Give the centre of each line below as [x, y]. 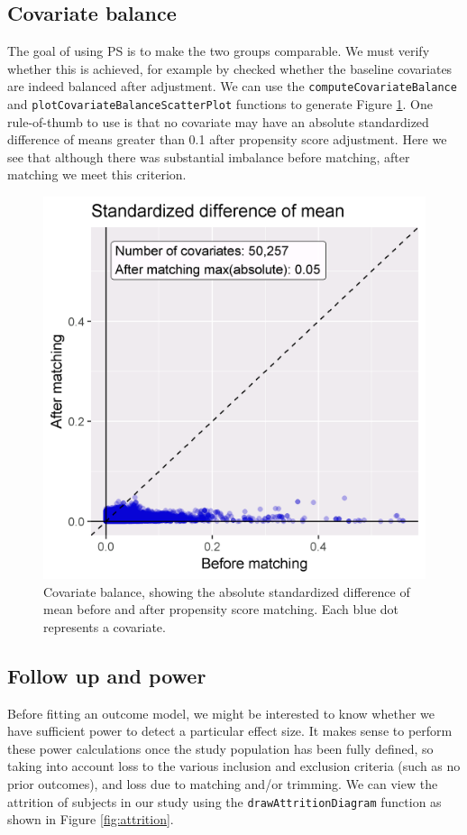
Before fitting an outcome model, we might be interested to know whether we [221, 713]
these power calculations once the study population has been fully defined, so [220, 748]
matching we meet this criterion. [97, 174]
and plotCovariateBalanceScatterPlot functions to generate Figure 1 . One [220, 104]
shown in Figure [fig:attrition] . [91, 819]
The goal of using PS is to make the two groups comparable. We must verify [219, 51]
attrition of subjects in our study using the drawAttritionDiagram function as [224, 801]
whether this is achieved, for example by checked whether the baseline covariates [230, 68]
